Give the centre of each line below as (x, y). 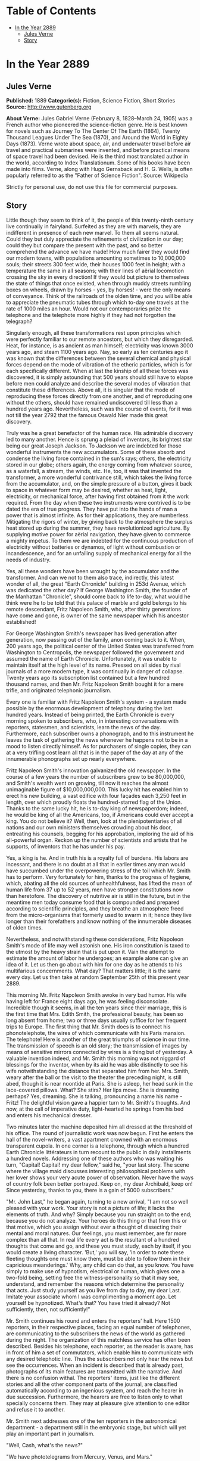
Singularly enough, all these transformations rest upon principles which (94, 332)
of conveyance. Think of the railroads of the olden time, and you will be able (99, 296)
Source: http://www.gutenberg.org (49, 107)
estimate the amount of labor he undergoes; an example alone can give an (97, 958)
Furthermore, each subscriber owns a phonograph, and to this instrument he (100, 733)
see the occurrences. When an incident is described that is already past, (95, 1365)
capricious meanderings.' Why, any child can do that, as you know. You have (100, 1265)
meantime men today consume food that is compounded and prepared (93, 902)
